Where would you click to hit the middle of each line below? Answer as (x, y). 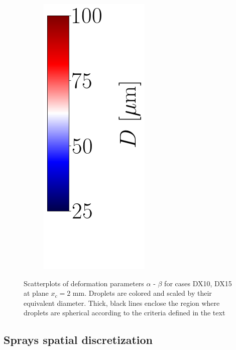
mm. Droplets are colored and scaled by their (142, 293)
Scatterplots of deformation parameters (84, 283)
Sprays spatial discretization (78, 340)
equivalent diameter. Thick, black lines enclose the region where (122, 303)
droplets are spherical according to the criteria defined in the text (125, 313)
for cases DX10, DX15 (198, 283)
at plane (36, 293)
